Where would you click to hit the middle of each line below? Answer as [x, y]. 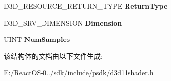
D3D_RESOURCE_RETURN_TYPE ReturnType [86, 6]
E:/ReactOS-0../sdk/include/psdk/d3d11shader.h [79, 72]
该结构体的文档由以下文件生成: [53, 56]
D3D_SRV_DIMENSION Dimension [63, 22]
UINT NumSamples [37, 39]
